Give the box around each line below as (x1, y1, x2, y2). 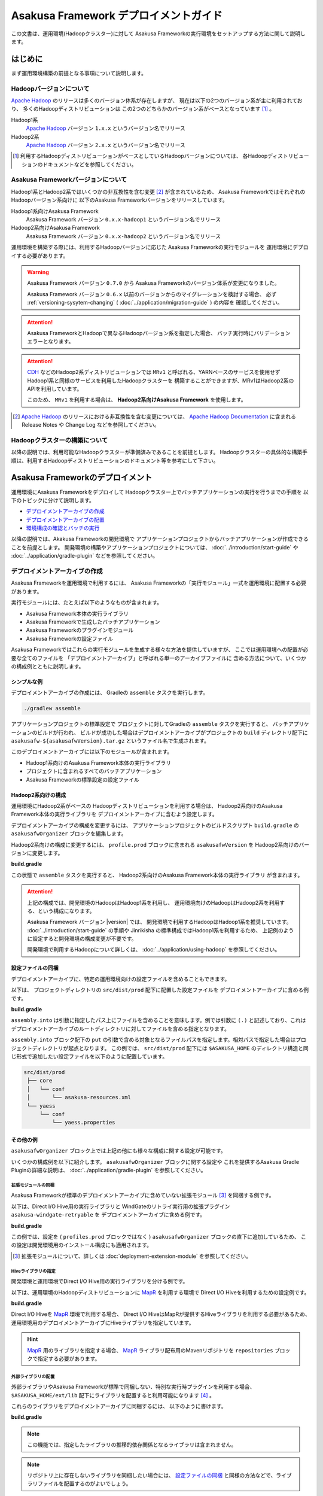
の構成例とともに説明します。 (11, 662, 84, 670)
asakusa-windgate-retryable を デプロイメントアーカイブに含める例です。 (11, 1211, 206, 1218)
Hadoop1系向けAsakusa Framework (11, 207, 99, 215)
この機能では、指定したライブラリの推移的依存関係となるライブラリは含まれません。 (27, 1441, 237, 1448)
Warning (27, 268, 49, 275)
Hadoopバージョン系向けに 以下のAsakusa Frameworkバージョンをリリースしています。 (11, 196, 228, 203)
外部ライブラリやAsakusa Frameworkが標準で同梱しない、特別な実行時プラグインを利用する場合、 (11, 1383, 255, 1391)
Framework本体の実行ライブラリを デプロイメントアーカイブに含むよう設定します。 (11, 811, 218, 818)
